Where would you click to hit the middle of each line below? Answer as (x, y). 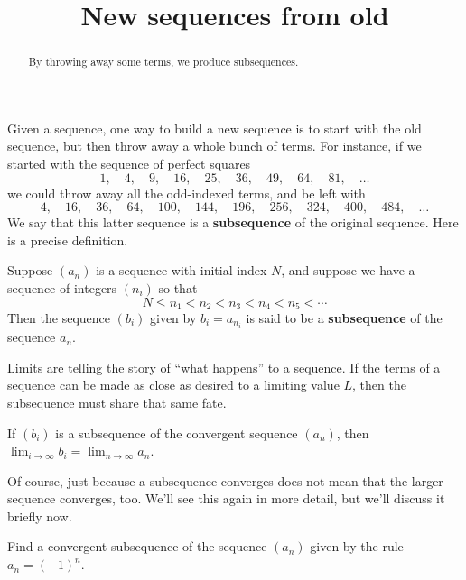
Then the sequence (59, 318)
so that (178, 287)
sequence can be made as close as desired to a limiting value (173, 385)
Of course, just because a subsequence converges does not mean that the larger (225, 480)
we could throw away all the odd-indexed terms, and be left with (186, 193)
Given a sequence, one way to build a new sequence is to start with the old (214, 128)
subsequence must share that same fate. (117, 402)
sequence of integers (62, 287)
